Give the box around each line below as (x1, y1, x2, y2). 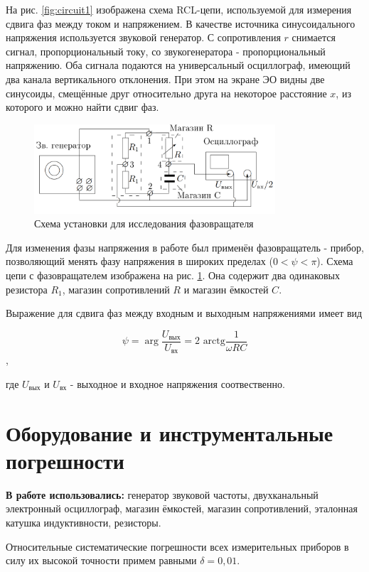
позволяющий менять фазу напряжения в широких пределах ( (6, 254, 273, 269)
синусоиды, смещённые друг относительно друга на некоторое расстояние (6, 85, 327, 100)
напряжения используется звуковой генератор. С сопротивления (6, 30, 281, 45)
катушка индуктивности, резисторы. (6, 514, 161, 529)
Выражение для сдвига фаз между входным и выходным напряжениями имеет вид (6, 306, 363, 320)
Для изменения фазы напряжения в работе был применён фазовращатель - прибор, (6, 239, 364, 254)
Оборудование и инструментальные (6, 418, 333, 447)
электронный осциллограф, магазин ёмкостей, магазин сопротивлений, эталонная (6, 501, 358, 516)
